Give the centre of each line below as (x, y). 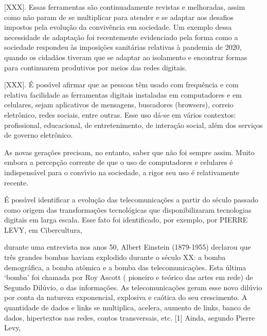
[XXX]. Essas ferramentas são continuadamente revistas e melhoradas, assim (125, 7)
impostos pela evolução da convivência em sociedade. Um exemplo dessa (118, 27)
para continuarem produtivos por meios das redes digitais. (96, 67)
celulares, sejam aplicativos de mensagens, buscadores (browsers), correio (119, 105)
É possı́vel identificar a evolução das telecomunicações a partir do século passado (131, 200)
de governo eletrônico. (39, 135)
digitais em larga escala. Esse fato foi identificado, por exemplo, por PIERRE (126, 220)
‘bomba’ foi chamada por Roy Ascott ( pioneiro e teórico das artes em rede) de (129, 277)
